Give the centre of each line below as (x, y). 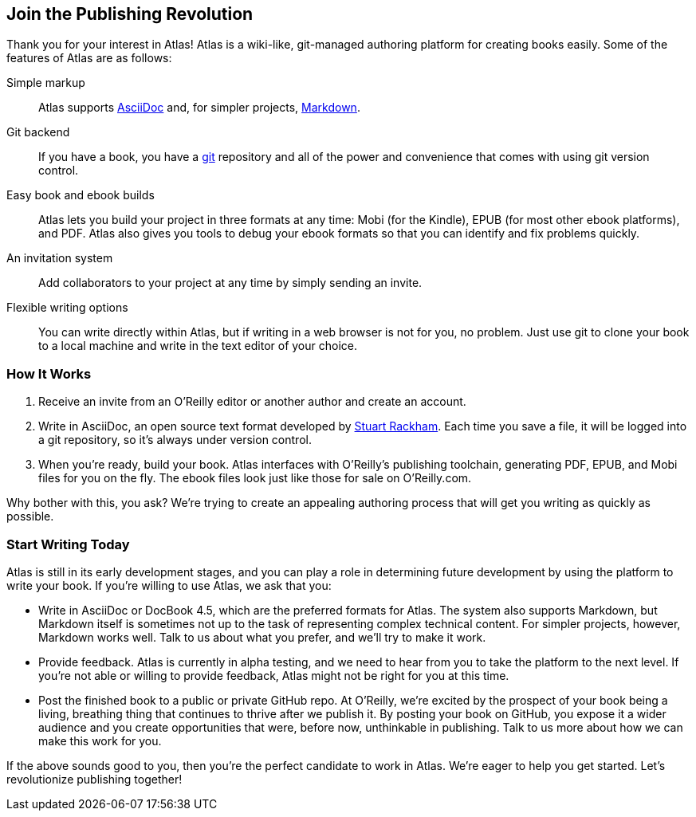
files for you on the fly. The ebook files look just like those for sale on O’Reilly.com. (255, 478)
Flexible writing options (67, 308)
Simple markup (46, 83)
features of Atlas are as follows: (89, 58)
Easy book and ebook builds (81, 195)
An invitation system (60, 258)
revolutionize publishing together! (94, 779)
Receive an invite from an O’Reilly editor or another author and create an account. (252, 402)
